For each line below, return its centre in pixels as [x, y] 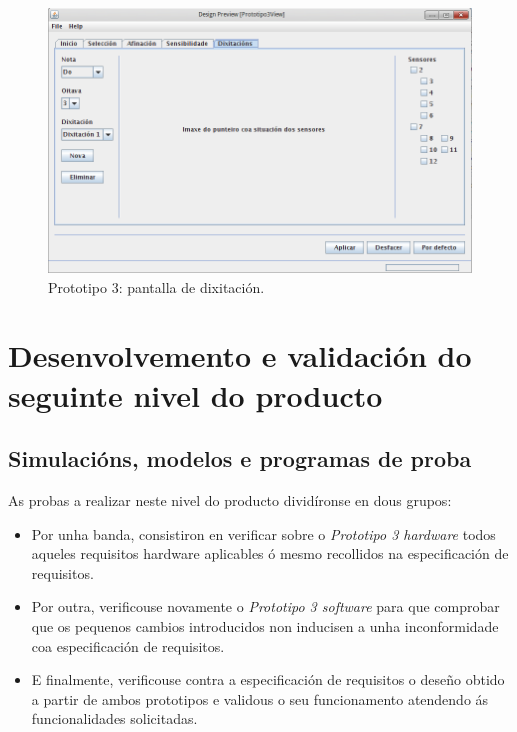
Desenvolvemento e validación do [240, 355]
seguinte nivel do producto [195, 394]
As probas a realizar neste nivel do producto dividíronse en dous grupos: [230, 500]
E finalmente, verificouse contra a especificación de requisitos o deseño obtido [268, 679]
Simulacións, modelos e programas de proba [240, 458]
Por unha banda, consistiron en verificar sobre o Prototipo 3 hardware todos [263, 533]
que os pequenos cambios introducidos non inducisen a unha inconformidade [265, 626]
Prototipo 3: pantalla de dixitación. [156, 286]
